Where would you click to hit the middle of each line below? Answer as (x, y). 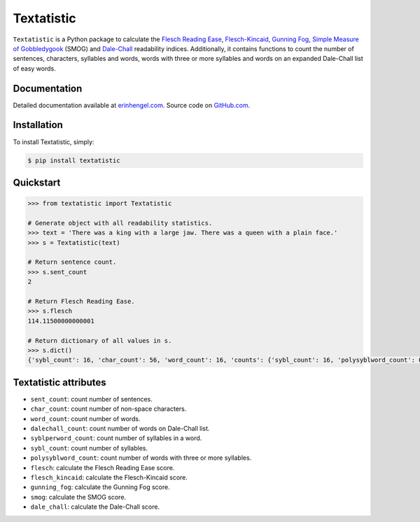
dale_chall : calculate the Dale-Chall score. (95, 507)
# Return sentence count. (72, 262)
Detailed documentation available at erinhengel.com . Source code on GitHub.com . (132, 105)
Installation (38, 125)
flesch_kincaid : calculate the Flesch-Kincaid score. (109, 477)
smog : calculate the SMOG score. (78, 497)
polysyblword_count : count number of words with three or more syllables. (141, 458)
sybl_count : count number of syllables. (89, 448)
